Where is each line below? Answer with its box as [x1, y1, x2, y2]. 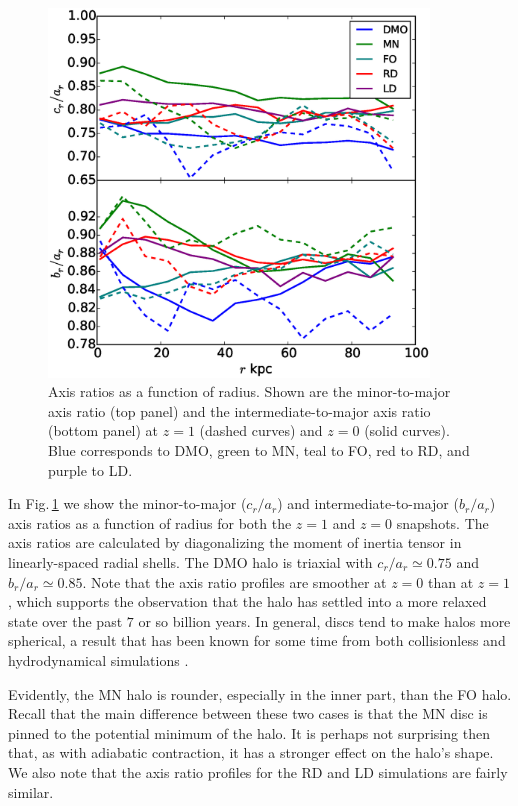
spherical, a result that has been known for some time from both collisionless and [8, 630, 506, 651]
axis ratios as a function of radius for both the [8, 512, 292, 533]
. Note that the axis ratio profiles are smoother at [82, 571, 387, 592]
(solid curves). [364, 420, 450, 441]
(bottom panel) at [48, 420, 159, 441]
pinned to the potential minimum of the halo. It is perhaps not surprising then [8, 722, 490, 743]
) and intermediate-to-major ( [277, 493, 459, 514]
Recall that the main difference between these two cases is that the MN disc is [8, 703, 488, 724]
